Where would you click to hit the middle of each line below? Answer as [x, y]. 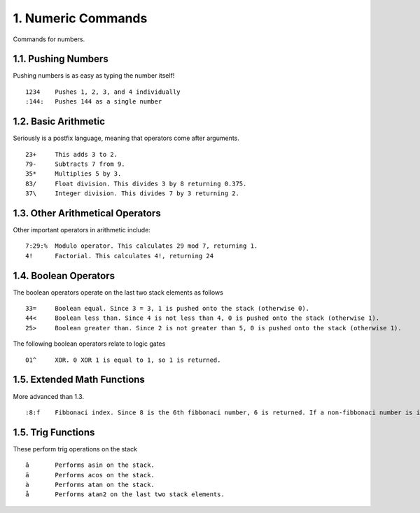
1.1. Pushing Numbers [61, 59]
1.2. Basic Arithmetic [59, 121]
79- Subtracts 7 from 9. [75, 164]
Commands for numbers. [49, 39]
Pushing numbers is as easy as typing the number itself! [94, 76]
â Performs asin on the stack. [90, 465]
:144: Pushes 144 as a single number [94, 102]
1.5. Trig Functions [54, 432]
